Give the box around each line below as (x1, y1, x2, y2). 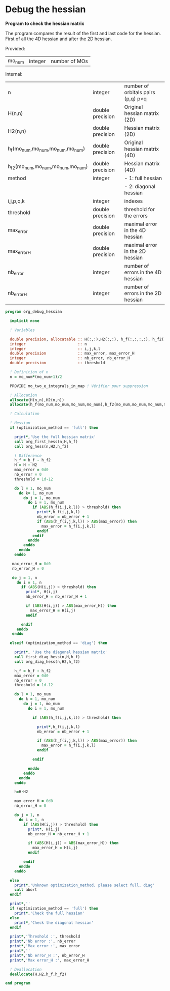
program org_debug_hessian (5, 309, 62, 314)
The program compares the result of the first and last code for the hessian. (5, 30, 161, 36)
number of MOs (50, 57, 89, 65)
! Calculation (10, 411, 39, 417)
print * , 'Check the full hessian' (14, 911, 85, 916)
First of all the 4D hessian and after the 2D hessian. (5, 36, 112, 42)
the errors (124, 212, 148, 219)
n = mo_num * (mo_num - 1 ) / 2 (10, 374, 62, 380)
